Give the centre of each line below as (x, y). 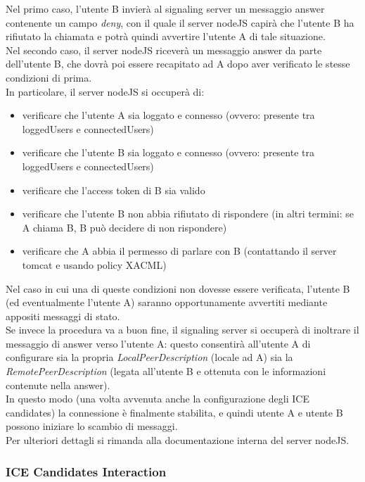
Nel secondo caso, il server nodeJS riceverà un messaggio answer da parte (164, 50)
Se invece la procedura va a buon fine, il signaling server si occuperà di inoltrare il (182, 330)
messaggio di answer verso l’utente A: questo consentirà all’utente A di (158, 343)
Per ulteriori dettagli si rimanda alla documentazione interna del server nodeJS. (178, 440)
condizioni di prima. (49, 77)
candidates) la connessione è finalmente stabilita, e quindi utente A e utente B (174, 412)
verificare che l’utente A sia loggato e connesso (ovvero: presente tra (168, 115)
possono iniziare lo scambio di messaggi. (92, 426)
